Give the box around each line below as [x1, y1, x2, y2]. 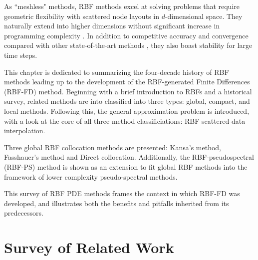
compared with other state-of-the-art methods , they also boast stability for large [4, 40, 253, 50]
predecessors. [4, 208, 43, 218]
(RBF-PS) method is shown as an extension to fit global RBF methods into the [4, 161, 248, 172]
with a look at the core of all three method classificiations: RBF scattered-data [4, 115, 246, 126]
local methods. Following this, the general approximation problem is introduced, [4, 105, 250, 116]
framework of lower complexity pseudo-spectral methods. [4, 171, 178, 182]
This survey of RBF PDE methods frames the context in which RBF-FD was [4, 188, 240, 199]
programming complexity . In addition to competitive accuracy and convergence [4, 30, 249, 40]
